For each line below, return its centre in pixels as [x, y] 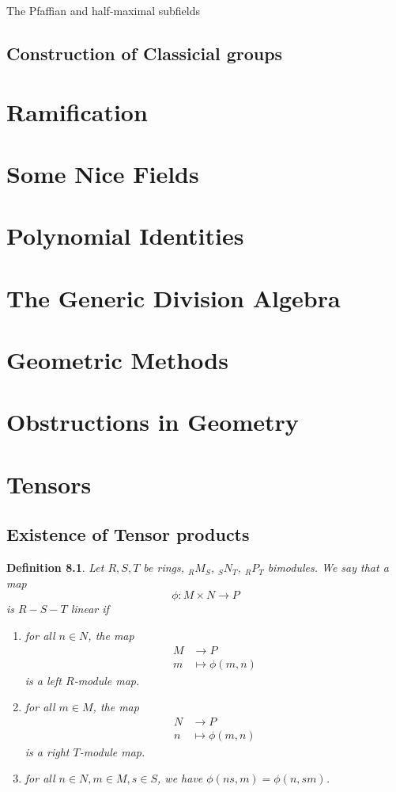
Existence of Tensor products [128, 534]
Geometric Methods [117, 360]
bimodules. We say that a [328, 567]
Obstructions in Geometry [153, 422]
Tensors [49, 484]
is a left [43, 680]
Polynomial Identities [125, 236]
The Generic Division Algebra [173, 297]
